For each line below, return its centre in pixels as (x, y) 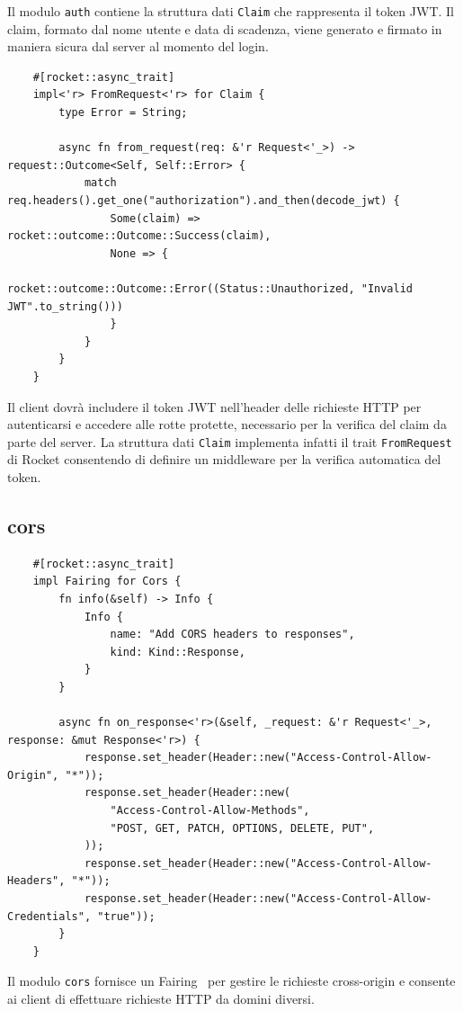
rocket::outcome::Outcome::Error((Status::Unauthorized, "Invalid (210, 288)
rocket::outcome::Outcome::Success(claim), (139, 236)
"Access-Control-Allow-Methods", (210, 811)
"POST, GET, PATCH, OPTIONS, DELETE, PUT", (242, 828)
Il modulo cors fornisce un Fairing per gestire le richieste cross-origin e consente (231, 981)
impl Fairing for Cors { (107, 582)
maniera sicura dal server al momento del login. (138, 46)
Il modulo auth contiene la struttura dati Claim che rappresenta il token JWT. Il (231, 11)
